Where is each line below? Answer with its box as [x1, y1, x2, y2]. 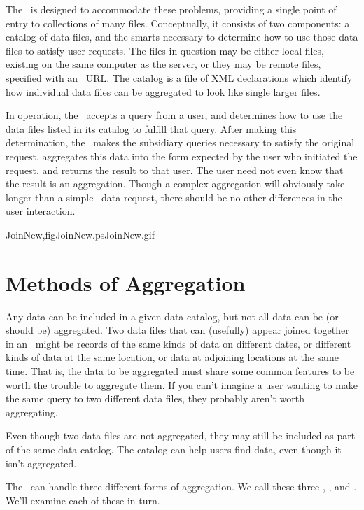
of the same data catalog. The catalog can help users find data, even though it [6, 441, 342, 456]
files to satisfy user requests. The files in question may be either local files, [6, 43, 324, 57]
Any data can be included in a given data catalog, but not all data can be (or [6, 309, 339, 323]
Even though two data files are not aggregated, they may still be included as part [6, 428, 356, 443]
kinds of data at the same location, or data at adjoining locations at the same [6, 350, 339, 364]
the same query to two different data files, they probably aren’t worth [6, 391, 304, 406]
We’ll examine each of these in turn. [6, 493, 160, 507]
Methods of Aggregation [6, 268, 246, 297]
